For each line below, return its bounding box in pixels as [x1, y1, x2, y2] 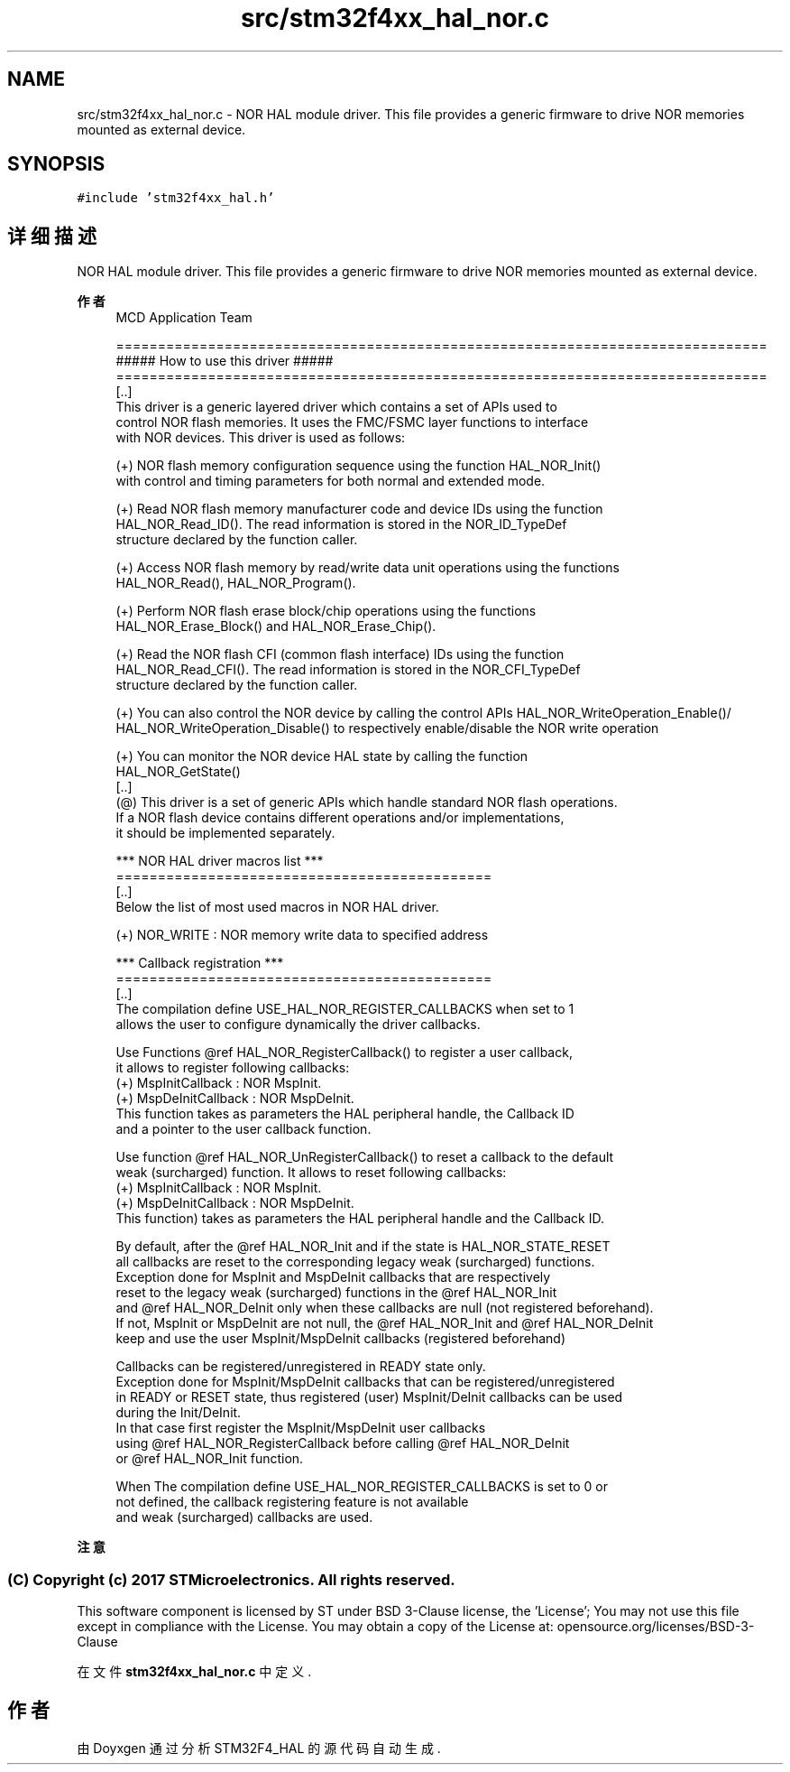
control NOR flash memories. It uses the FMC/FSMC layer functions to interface [115, 414, 589, 431]
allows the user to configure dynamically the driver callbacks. [115, 1016, 481, 1033]
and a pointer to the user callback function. [115, 1121, 372, 1137]
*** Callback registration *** [115, 955, 284, 971]
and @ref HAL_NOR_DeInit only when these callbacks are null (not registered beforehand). [115, 1300, 654, 1316]
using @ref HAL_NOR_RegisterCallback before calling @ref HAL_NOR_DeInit [115, 1435, 570, 1452]
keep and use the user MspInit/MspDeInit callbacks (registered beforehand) [115, 1331, 566, 1347]
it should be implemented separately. [115, 825, 335, 841]
